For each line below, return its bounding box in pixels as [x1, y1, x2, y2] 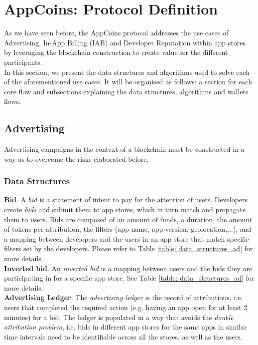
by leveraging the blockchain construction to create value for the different [4, 47, 228, 57]
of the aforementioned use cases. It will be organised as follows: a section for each [4, 76, 252, 87]
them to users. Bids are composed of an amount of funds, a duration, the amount [4, 214, 253, 224]
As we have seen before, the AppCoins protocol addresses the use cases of [4, 27, 229, 38]
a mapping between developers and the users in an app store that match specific [4, 233, 250, 244]
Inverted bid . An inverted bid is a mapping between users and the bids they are [4, 263, 253, 273]
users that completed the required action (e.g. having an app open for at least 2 [4, 302, 248, 313]
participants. [4, 56, 42, 67]
